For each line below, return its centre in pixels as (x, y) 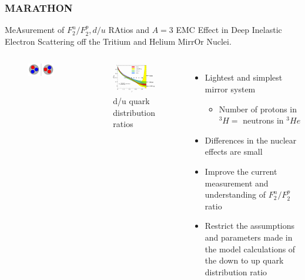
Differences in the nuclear (251, 140)
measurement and (237, 183)
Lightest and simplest (244, 77)
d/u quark (131, 100)
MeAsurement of (35, 30)
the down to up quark (244, 260)
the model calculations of (250, 249)
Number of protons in (258, 109)
